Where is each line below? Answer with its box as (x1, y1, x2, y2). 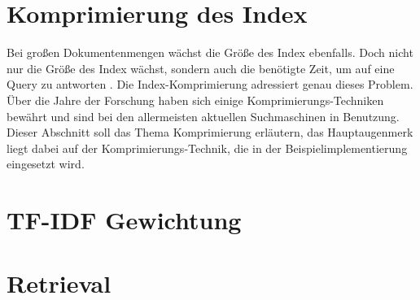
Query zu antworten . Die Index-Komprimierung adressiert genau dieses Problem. (7, 76, 413, 93)
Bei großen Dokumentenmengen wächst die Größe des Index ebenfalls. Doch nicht (7, 44, 413, 61)
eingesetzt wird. (7, 155, 85, 172)
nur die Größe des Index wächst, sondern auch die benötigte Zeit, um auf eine (7, 59, 395, 76)
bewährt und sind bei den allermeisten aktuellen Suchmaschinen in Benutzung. (7, 107, 400, 124)
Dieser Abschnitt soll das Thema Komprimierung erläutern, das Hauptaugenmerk (7, 124, 413, 141)
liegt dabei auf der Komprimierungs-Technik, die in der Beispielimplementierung (7, 139, 408, 156)
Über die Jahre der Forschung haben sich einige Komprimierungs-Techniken (7, 91, 384, 108)
